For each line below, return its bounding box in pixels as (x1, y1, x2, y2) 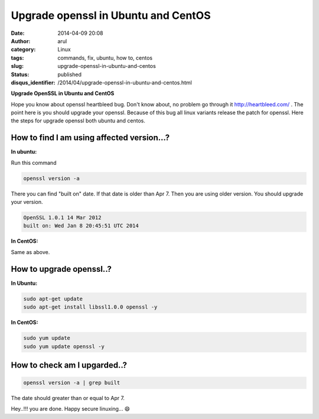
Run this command (11, 159, 57, 166)
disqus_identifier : (11, 79, 56, 86)
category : (11, 46, 36, 53)
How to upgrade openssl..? (11, 264, 112, 274)
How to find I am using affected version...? (11, 133, 170, 143)
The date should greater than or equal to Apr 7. (11, 395, 125, 402)
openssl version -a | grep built (23, 379, 121, 386)
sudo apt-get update (23, 295, 83, 302)
